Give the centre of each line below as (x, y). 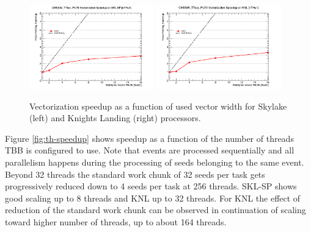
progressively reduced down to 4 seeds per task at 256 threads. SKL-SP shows (151, 186)
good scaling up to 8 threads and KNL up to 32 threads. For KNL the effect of (153, 198)
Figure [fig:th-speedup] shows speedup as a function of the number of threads (149, 138)
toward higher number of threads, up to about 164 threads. (116, 221)
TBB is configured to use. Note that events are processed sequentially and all (150, 150)
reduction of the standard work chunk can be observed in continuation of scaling (155, 210)
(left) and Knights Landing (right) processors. (115, 118)
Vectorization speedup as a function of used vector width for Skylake (158, 106)
